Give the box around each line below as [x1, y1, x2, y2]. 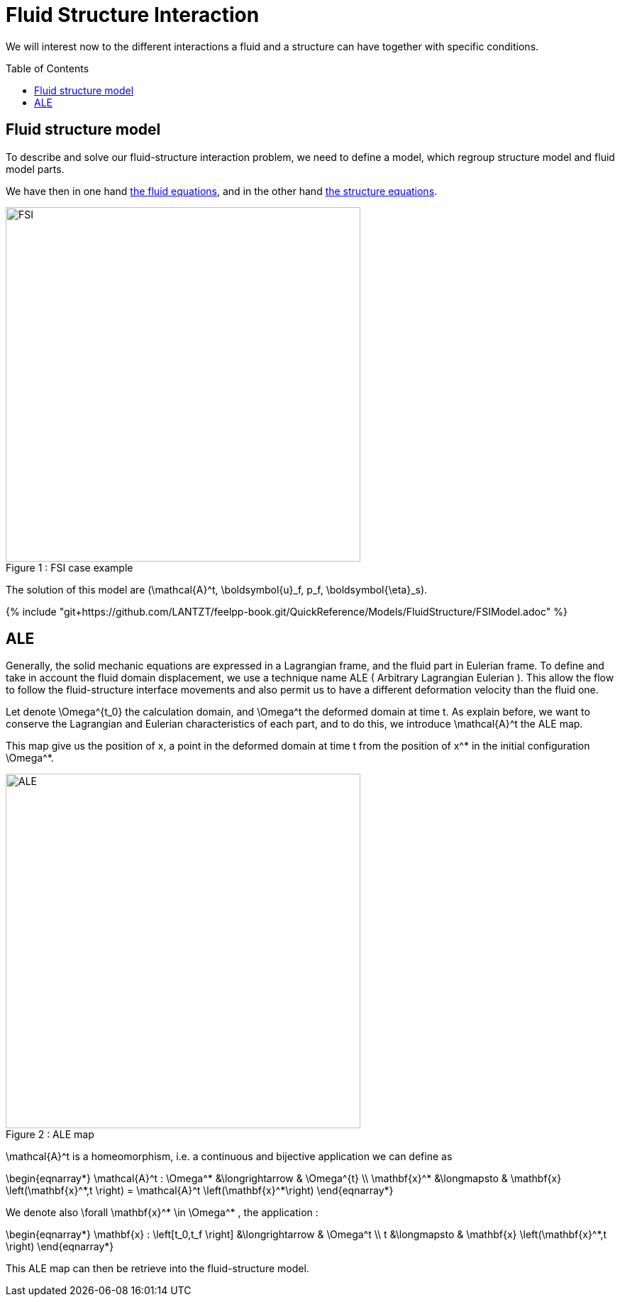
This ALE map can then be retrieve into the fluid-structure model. [6, 1262, 309, 1275]
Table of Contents [6, 62, 89, 74]
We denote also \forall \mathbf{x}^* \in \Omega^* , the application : [6, 1206, 319, 1219]
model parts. [6, 162, 65, 175]
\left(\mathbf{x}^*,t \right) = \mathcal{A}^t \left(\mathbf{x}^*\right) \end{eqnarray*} [6, 1184, 394, 1197]
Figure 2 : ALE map [6, 1128, 94, 1141]
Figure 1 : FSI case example [6, 561, 133, 574]
